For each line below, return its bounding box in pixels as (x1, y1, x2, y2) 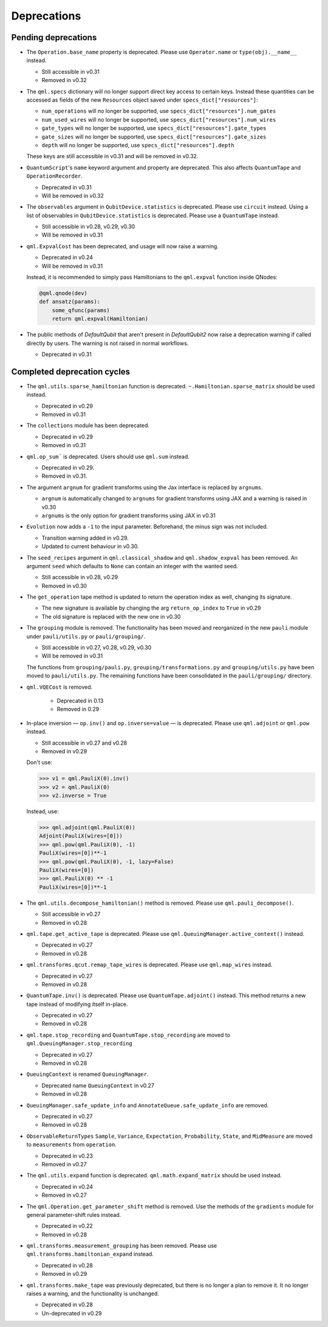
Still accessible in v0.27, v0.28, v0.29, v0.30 (41, 644, 152, 651)
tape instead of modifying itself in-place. (26, 1000, 128, 1008)
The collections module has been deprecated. (26, 422, 150, 429)
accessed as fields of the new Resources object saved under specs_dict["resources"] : (26, 96, 258, 103)
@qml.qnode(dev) (39, 290, 88, 297)
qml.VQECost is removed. (26, 683, 93, 691)
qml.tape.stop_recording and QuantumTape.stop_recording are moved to (26, 1031, 231, 1039)
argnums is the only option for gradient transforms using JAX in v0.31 (41, 512, 216, 519)
